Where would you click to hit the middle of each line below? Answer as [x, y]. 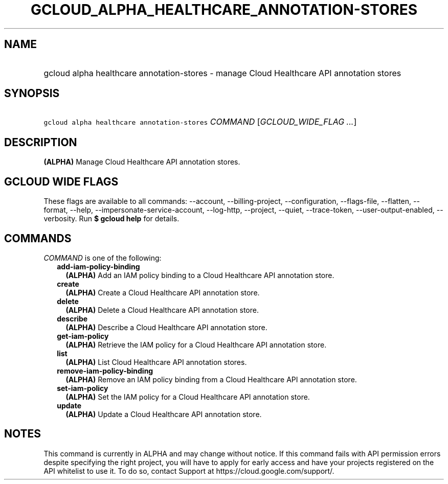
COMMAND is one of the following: [103, 258]
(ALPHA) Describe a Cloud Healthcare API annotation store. [166, 327]
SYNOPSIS [32, 94]
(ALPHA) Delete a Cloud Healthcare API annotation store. [162, 310]
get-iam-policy [83, 336]
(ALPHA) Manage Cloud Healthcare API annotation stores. [142, 162]
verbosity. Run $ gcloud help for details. [111, 219]
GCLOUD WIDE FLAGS [61, 181]
